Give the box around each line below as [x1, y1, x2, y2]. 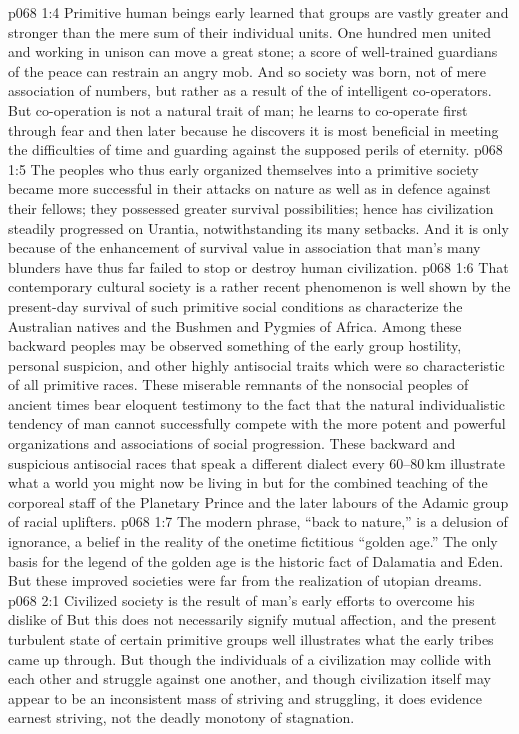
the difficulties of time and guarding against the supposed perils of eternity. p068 [8, 139, 503, 160]
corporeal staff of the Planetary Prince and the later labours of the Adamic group [8, 491, 509, 512]
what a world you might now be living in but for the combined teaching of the [8, 472, 488, 493]
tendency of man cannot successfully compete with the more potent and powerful [8, 413, 506, 434]
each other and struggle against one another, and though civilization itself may [8, 668, 491, 689]
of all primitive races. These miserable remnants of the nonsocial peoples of [8, 374, 469, 395]
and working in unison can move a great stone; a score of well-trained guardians [8, 41, 498, 62]
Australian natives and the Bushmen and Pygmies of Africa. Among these [8, 315, 462, 336]
